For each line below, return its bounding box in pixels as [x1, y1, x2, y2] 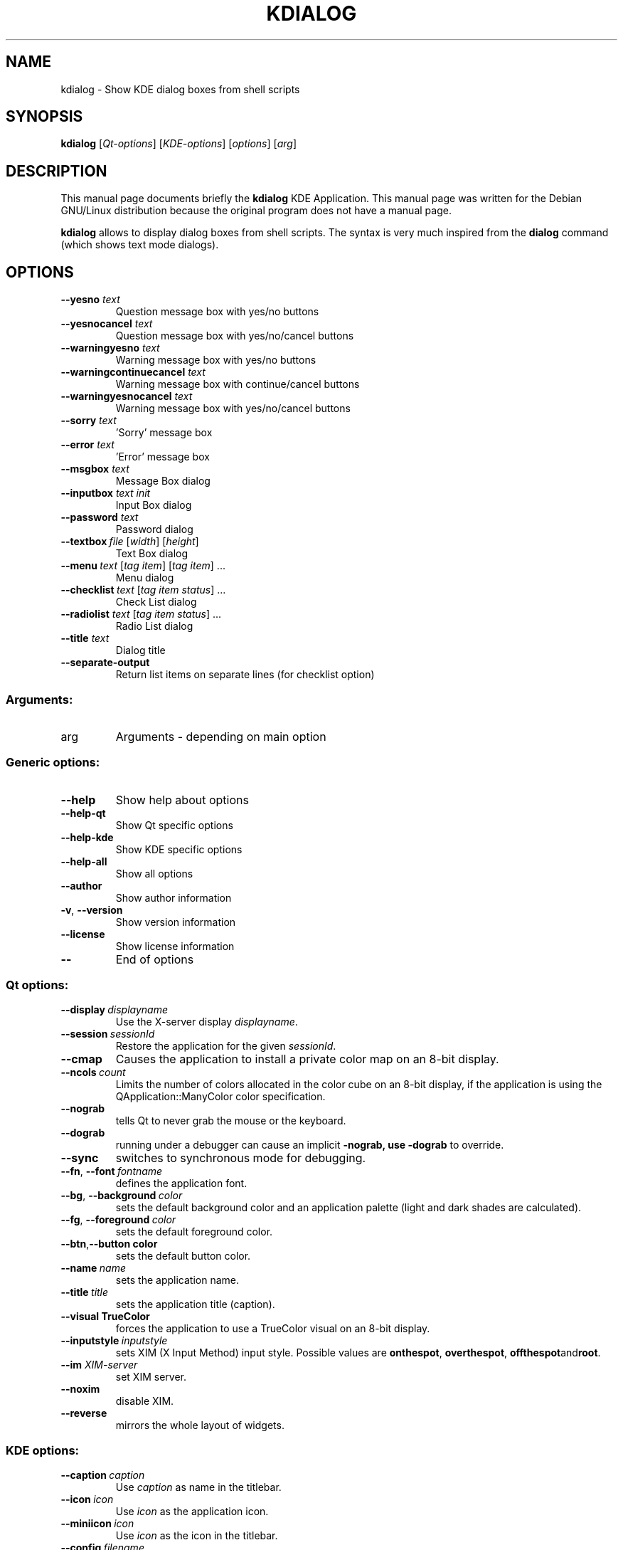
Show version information [115, 915, 236, 928]
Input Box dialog [115, 499, 192, 512]
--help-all [60, 855, 107, 868]
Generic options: [6, 755, 100, 770]
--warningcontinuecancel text [60, 366, 206, 379]
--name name [60, 1262, 126, 1275]
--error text [60, 438, 115, 451]
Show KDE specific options [115, 843, 243, 855]
